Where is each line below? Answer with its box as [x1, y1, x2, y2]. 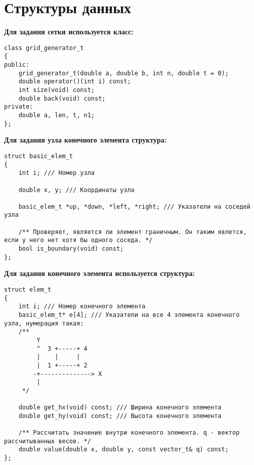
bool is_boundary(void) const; [18, 245, 124, 253]
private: [4, 103, 33, 111]
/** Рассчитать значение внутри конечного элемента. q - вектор [18, 429, 240, 437]
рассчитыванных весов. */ [4, 437, 91, 445]
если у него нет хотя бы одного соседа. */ [4, 237, 153, 244]
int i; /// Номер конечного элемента [18, 303, 146, 310]
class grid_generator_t [4, 44, 84, 52]
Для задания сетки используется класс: [4, 26, 134, 37]
